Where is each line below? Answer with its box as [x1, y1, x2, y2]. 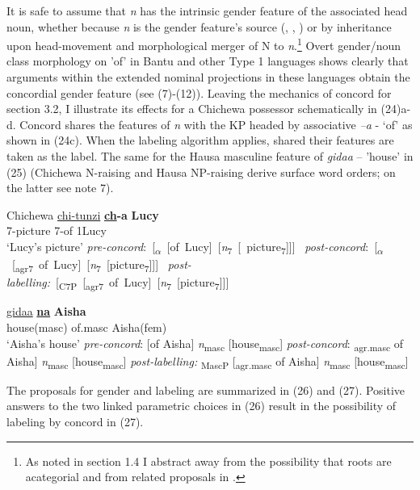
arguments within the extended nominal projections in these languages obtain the [6, 69, 410, 86]
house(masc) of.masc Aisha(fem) [6, 318, 167, 335]
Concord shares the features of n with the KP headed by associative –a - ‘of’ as [19, 115, 413, 132]
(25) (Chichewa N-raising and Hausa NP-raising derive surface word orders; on [6, 163, 396, 180]
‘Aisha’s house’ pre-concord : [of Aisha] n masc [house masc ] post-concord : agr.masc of [6, 334, 404, 354]
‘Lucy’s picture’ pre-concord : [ [6, 237, 156, 254]
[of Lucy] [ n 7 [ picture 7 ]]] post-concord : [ [166, 237, 378, 257]
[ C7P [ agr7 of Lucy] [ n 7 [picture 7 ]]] [56, 274, 229, 293]
